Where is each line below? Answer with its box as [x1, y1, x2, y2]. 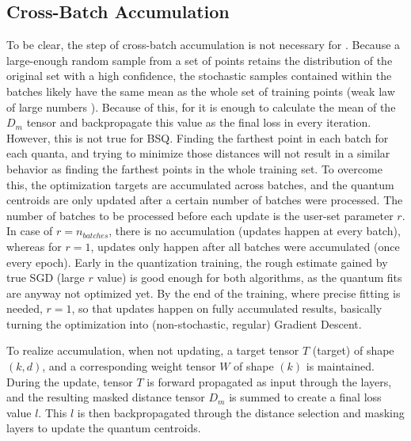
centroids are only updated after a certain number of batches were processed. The [6, 192, 403, 208]
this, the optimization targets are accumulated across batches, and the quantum [6, 176, 394, 192]
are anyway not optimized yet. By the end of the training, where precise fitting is [6, 284, 401, 301]
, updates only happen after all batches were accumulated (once [90, 238, 400, 254]
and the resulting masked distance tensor [6, 389, 205, 405]
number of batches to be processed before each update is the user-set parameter [6, 207, 394, 223]
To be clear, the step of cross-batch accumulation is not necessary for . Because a [6, 36, 401, 53]
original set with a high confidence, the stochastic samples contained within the [6, 67, 392, 84]
